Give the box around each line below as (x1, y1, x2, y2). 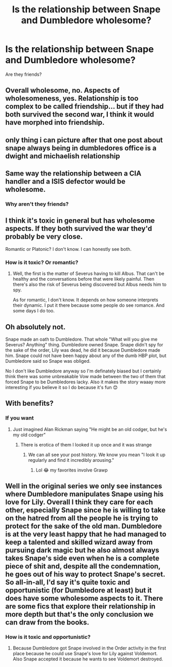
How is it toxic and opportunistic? (5, 633, 91, 640)
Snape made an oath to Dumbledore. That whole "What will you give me (5, 336, 158, 342)
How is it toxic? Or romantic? (5, 259, 79, 266)
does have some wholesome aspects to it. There (5, 594, 163, 603)
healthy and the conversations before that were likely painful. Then (12, 276, 155, 282)
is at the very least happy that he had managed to (5, 530, 167, 539)
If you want (5, 415, 34, 422)
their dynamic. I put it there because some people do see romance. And (12, 302, 165, 308)
